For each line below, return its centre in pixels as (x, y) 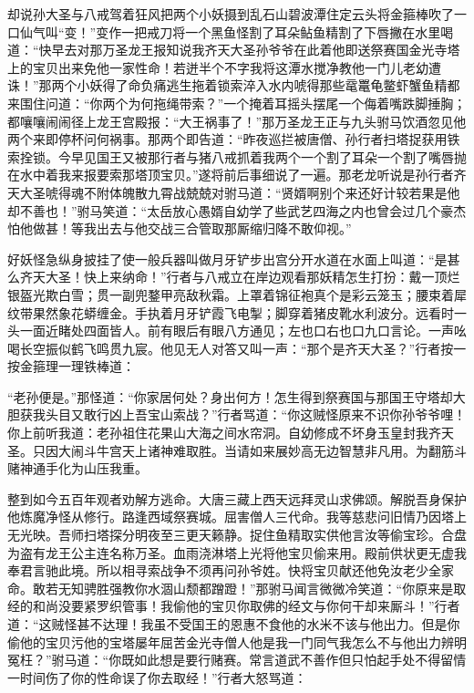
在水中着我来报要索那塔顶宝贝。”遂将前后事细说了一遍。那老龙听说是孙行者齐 (237, 175)
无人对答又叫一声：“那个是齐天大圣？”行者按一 (326, 348)
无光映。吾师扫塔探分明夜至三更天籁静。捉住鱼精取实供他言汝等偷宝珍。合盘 (237, 535)
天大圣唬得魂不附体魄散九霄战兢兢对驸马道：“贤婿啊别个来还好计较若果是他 (234, 192)
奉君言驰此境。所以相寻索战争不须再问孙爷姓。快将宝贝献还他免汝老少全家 (231, 570)
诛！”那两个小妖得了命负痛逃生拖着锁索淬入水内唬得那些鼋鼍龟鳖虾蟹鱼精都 (234, 85)
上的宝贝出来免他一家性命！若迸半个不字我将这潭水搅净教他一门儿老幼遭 (224, 67)
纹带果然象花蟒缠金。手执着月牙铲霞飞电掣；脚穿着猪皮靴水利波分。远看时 (231, 312)
